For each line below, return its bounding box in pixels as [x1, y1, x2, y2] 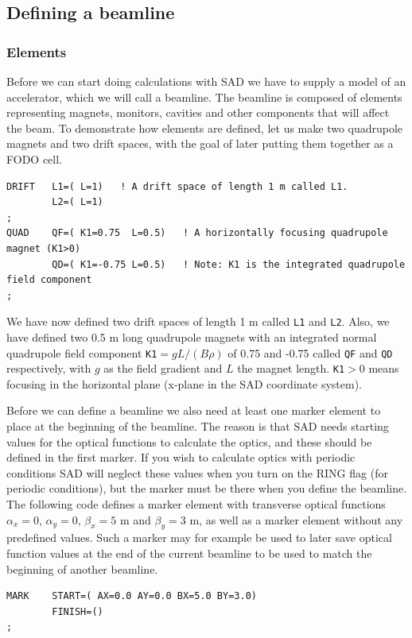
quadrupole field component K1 [6, 344, 157, 361]
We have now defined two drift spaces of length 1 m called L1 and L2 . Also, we [6, 313, 390, 330]
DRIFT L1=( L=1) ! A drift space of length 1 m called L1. [6, 180, 348, 192]
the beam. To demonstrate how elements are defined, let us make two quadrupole [6, 119, 403, 136]
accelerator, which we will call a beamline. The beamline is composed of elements [6, 88, 402, 105]
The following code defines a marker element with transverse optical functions [6, 496, 386, 512]
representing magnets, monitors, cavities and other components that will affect [6, 104, 390, 121]
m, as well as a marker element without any [189, 511, 403, 528]
